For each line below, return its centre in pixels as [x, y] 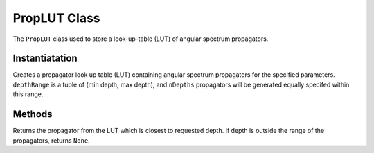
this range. [28, 94]
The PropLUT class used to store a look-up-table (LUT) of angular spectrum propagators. [141, 39]
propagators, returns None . [51, 140]
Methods [33, 114]
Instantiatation [45, 58]
